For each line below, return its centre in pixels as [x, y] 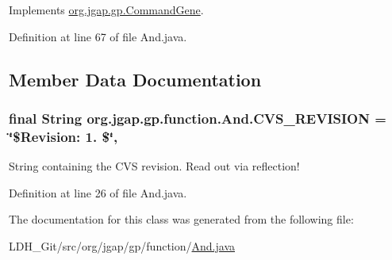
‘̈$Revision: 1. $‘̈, [63, 136]
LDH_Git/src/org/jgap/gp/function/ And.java [122, 245]
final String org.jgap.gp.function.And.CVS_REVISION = [198, 118]
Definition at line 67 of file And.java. [98, 36]
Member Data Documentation [135, 79]
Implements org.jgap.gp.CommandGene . [106, 10]
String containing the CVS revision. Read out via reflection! [154, 166]
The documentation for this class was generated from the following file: [181, 219]
